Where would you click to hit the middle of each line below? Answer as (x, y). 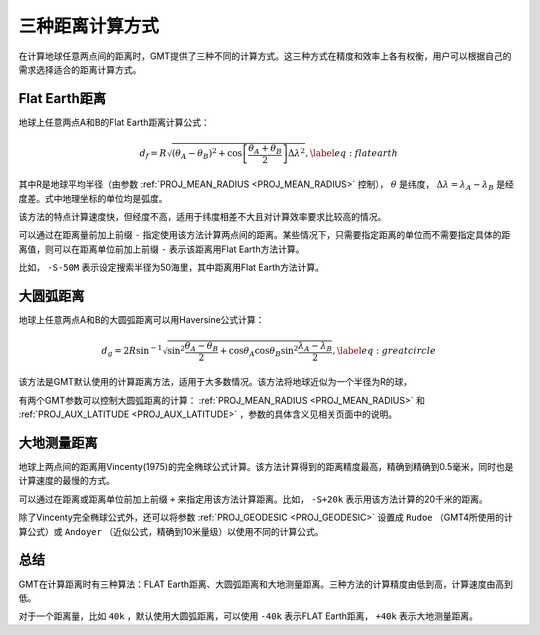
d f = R (153, 154)
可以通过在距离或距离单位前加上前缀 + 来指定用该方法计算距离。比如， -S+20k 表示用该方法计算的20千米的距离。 (253, 499)
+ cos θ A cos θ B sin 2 (259, 351)
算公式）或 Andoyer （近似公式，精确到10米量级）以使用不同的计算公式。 (171, 531)
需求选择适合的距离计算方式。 (80, 69)
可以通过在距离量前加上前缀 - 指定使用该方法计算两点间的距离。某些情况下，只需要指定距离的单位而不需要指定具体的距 (264, 235)
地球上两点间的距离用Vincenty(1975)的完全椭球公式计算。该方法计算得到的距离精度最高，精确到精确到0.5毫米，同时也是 (266, 467)
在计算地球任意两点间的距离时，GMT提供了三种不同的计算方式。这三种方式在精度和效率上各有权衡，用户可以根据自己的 (265, 56)
